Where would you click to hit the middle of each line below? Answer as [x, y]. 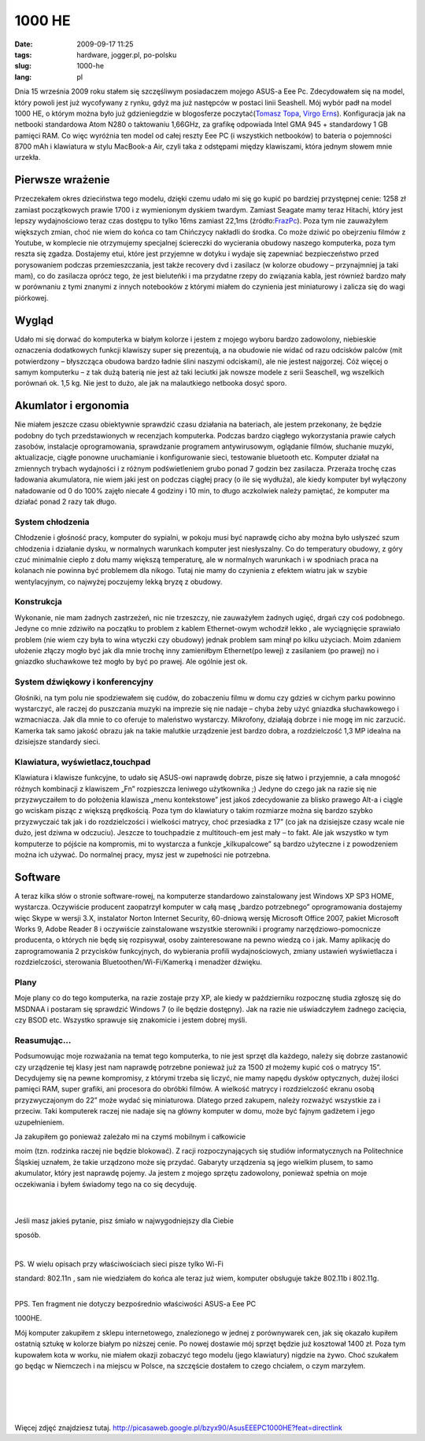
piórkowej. [31, 297]
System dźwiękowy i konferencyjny [84, 682]
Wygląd [34, 320]
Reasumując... [43, 1040]
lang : [23, 77]
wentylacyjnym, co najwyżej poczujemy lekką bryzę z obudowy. [118, 582]
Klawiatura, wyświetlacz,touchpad [83, 762]
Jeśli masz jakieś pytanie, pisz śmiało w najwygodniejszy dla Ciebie [124, 1221]
